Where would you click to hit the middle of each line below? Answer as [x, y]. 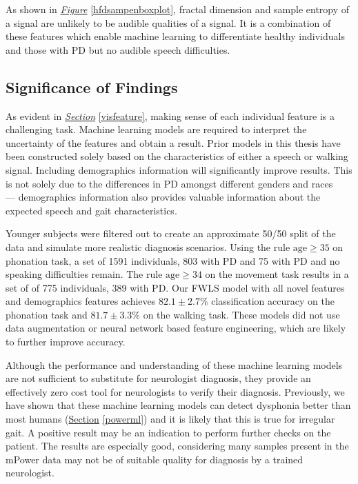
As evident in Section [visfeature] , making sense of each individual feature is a [170, 115]
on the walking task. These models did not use [241, 314]
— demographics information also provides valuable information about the [163, 197]
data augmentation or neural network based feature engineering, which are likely [176, 328]
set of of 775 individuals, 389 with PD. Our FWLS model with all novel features [175, 287]
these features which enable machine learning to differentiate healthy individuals [175, 36]
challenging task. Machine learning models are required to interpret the [156, 129]
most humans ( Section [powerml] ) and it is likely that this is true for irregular [170, 419]
